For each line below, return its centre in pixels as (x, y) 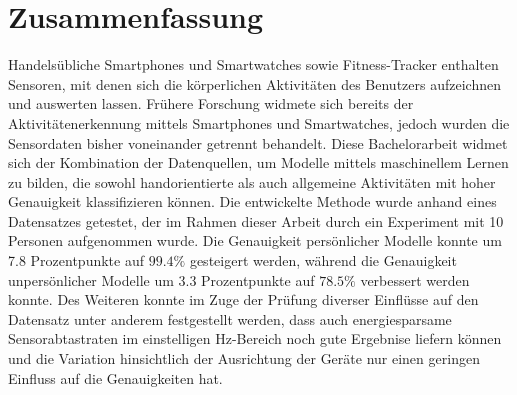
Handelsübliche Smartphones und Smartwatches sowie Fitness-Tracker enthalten (253, 64)
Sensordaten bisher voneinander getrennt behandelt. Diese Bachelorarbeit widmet (258, 142)
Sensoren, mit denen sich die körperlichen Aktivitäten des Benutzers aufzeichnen (254, 83)
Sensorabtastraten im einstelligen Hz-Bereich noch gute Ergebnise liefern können (255, 338)
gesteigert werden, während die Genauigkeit (323, 260)
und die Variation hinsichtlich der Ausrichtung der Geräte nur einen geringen (244, 358)
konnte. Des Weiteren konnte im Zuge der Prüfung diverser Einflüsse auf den (243, 299)
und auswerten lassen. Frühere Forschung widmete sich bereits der (211, 103)
